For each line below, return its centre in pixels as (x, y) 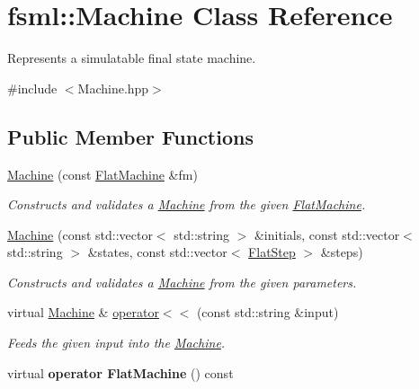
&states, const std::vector (157, 252)
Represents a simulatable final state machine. (132, 58)
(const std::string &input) (267, 312)
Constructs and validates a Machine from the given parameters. (182, 282)
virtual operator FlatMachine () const (120, 372)
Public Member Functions (130, 136)
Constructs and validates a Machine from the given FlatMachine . (187, 204)
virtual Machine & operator (83, 312)
